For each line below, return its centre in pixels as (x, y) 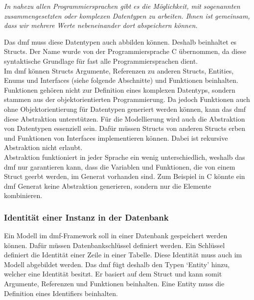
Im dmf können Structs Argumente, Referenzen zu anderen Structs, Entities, (119, 70)
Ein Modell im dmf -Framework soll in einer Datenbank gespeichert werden (116, 236)
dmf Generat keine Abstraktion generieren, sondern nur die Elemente (108, 186)
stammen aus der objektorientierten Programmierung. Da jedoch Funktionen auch (127, 99)
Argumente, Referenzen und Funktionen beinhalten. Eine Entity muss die (114, 284)
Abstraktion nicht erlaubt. (43, 147)
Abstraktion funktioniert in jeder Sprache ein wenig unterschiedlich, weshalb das (125, 157)
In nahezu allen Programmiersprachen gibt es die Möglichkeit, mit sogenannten (122, 6)
